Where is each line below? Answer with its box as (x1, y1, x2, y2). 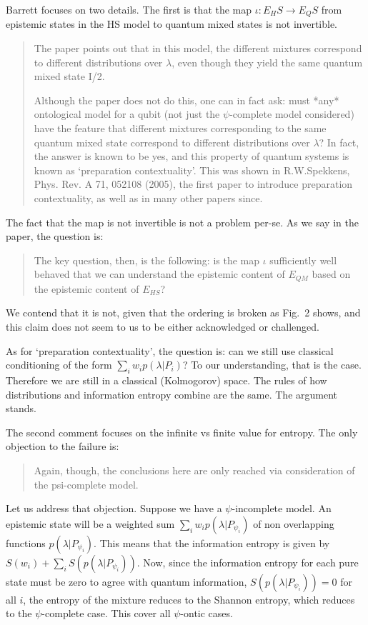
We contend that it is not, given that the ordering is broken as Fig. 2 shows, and (6, 305, 361, 320)
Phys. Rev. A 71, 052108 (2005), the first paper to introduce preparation (34, 176, 353, 191)
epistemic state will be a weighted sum (6, 516, 175, 531)
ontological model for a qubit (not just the (34, 106, 220, 121)
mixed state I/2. (34, 69, 105, 84)
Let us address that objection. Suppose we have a (6, 501, 222, 516)
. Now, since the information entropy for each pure (136, 554, 359, 569)
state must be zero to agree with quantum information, (6, 574, 247, 589)
